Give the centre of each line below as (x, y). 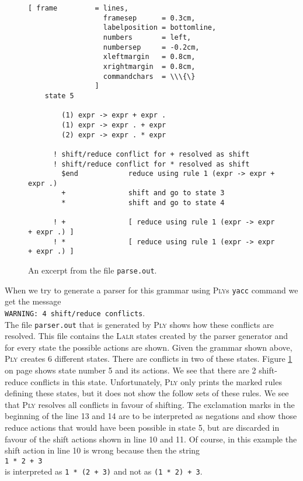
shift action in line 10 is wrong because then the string (102, 450)
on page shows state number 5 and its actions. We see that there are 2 (130, 370)
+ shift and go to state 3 (143, 193)
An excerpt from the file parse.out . (93, 270)
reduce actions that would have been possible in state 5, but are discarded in (142, 428)
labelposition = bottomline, (160, 28)
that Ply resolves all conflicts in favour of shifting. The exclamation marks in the (150, 404)
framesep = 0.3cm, (149, 18)
